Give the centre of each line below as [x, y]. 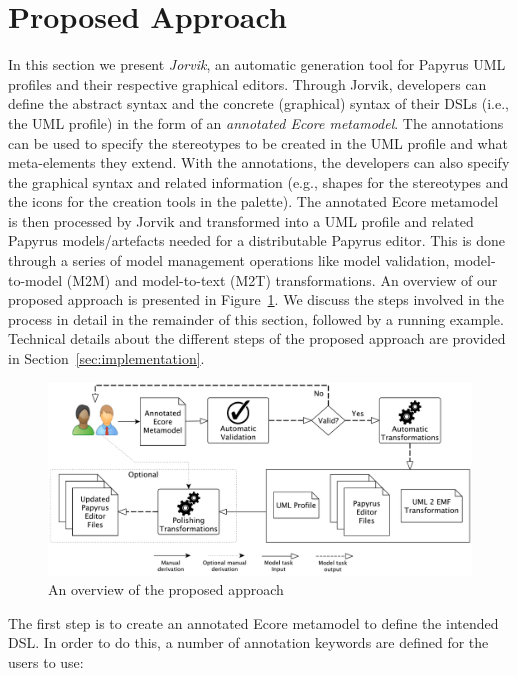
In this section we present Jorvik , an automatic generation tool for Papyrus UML [257, 64]
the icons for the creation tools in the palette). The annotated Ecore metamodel [253, 201]
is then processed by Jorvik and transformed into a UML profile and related [241, 220]
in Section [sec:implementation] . [106, 358]
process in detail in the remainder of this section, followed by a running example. [256, 318]
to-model [35, 279]
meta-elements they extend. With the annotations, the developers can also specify [259, 162]
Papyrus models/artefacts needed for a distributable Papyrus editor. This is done [257, 240]
